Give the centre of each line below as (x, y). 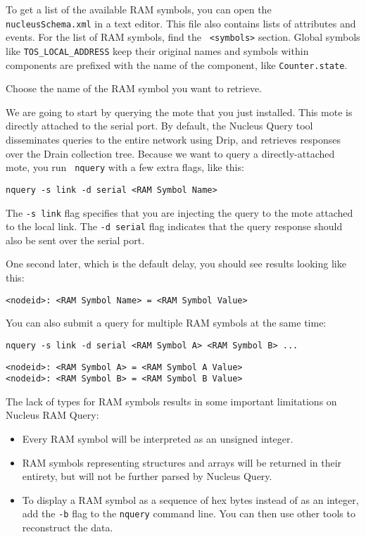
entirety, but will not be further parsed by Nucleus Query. (147, 476)
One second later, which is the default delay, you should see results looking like (176, 264)
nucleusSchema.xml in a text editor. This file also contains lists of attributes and (181, 23)
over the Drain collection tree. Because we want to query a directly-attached (170, 153)
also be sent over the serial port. (75, 240)
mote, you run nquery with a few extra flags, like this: (125, 167)
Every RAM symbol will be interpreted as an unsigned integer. (158, 439)
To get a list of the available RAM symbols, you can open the (139, 9)
